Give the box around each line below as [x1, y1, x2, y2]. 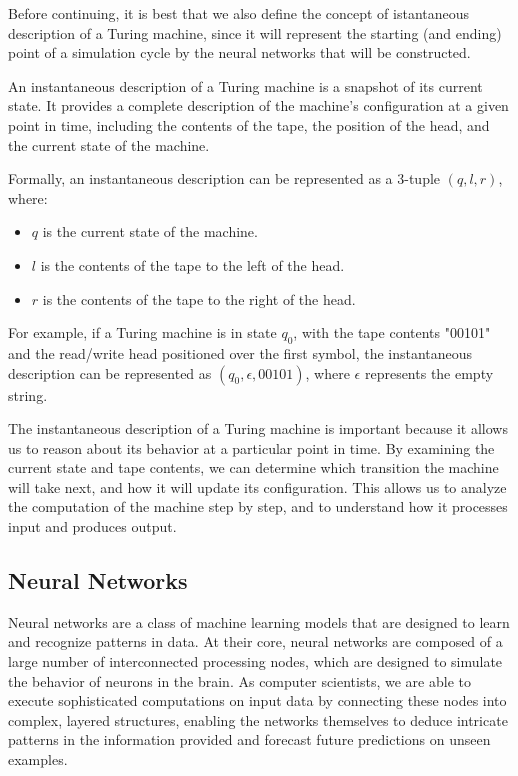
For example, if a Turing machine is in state [8, 322, 277, 343]
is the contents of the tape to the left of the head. [40, 254, 345, 275]
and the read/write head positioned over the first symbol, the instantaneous [8, 342, 473, 363]
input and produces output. [8, 516, 177, 537]
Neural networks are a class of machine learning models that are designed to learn [8, 611, 510, 632]
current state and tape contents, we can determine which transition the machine [8, 457, 499, 478]
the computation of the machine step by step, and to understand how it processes [8, 496, 508, 517]
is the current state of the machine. [42, 221, 258, 242]
